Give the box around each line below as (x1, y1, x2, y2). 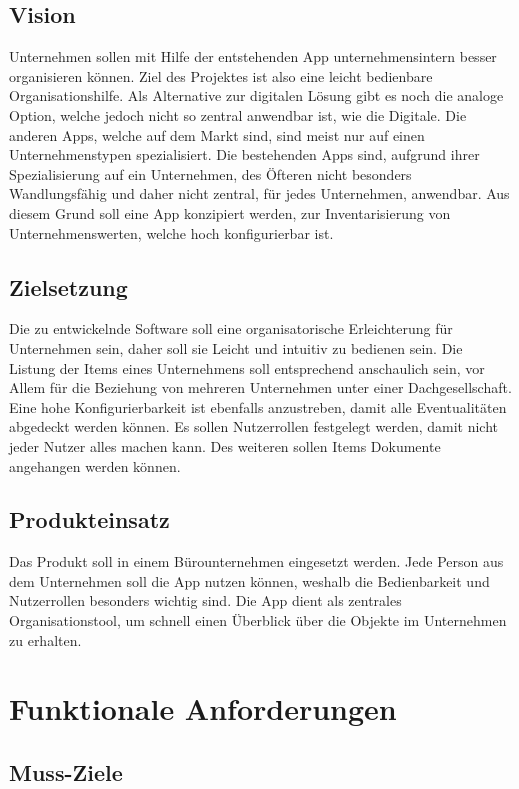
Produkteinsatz (9, 504, 170, 535)
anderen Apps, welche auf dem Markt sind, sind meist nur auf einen (9, 124, 425, 145)
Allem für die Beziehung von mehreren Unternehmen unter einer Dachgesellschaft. (9, 377, 512, 398)
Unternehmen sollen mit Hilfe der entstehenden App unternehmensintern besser (9, 46, 497, 67)
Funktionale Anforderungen (9, 688, 397, 729)
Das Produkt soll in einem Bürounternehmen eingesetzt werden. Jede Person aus (9, 551, 504, 572)
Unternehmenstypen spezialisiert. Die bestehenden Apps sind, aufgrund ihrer (9, 144, 480, 165)
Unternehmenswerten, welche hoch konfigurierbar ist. (9, 222, 334, 243)
